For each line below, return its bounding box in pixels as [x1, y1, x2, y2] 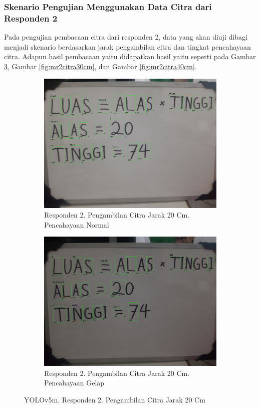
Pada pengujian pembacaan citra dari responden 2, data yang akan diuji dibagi [4, 32, 247, 42]
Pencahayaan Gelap [44, 377, 105, 388]
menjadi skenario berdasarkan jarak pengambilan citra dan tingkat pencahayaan [4, 41, 251, 52]
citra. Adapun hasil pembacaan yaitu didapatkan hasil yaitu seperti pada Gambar [4, 51, 256, 62]
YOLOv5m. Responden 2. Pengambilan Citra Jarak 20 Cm [24, 394, 205, 404]
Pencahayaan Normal [44, 219, 109, 230]
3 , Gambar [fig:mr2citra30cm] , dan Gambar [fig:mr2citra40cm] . [4, 61, 197, 71]
